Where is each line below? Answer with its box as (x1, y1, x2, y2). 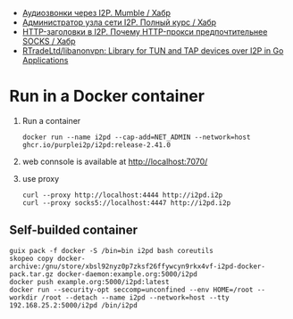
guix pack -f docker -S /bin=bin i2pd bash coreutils (9, 246, 214, 255)
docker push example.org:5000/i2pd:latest (9, 277, 170, 286)
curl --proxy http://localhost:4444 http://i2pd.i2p (21, 191, 223, 200)
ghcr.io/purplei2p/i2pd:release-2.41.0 (21, 140, 172, 150)
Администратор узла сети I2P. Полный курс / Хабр (21, 17, 217, 28)
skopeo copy (9, 254, 54, 263)
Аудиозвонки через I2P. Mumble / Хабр (21, 8, 172, 18)
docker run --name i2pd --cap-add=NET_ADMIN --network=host (21, 133, 251, 142)
